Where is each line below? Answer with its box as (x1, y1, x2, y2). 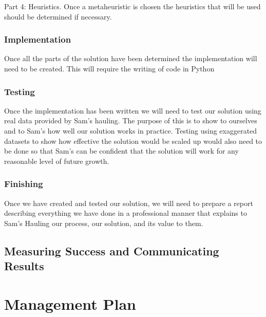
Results (4, 258, 44, 274)
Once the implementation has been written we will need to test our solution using (4, 105, 261, 116)
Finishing (4, 177, 43, 190)
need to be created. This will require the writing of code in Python (4, 63, 215, 73)
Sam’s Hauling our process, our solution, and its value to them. (4, 217, 203, 228)
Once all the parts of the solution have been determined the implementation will (4, 53, 257, 64)
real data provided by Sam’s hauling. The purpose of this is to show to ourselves (4, 115, 257, 126)
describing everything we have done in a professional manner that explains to (4, 208, 247, 218)
